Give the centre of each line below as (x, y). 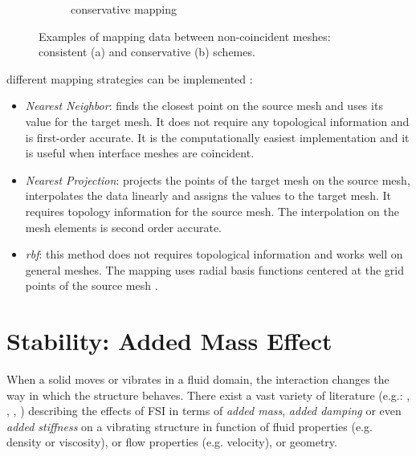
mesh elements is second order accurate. (123, 227)
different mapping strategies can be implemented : (130, 78)
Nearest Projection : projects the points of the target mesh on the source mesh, (218, 179)
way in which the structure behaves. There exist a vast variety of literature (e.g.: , (208, 395)
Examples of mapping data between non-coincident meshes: (185, 36)
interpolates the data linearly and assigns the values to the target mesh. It (208, 195)
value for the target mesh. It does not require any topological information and (217, 121)
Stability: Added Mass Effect (169, 341)
